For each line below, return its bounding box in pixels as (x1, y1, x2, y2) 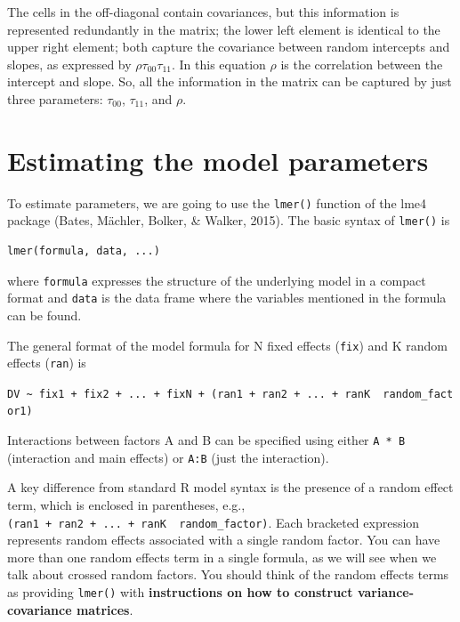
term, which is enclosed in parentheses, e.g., (7, 496, 246, 514)
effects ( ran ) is (7, 353, 86, 372)
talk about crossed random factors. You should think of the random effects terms (7, 565, 449, 584)
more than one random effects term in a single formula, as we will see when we (7, 547, 437, 566)
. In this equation (171, 54, 266, 73)
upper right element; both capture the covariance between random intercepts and (7, 37, 450, 56)
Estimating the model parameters (7, 141, 429, 178)
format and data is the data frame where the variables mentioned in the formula (7, 288, 447, 307)
